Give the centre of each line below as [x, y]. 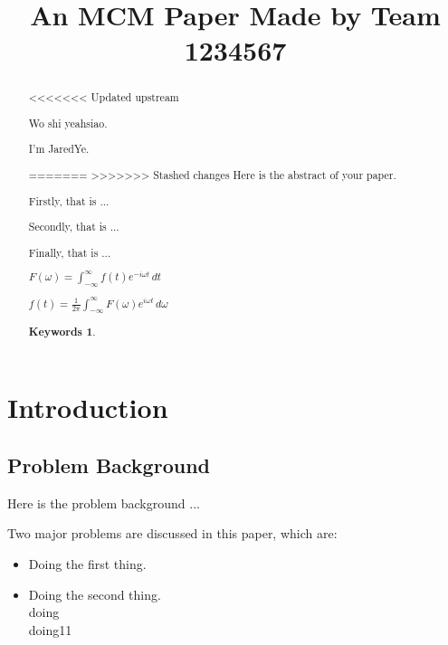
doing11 [50, 629]
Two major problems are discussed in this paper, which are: [172, 533]
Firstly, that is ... [69, 200]
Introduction [88, 408]
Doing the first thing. [87, 564]
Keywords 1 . [62, 331]
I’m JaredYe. [59, 149]
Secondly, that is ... [74, 227]
